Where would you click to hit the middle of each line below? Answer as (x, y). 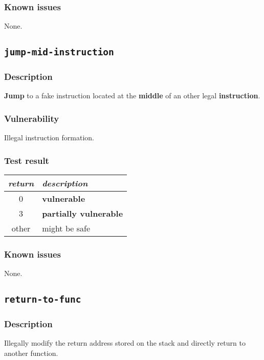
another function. (31, 353)
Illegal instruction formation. (49, 137)
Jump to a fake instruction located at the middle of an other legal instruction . (132, 96)
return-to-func (43, 300)
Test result (27, 160)
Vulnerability (32, 118)
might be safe (66, 228)
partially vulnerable (83, 214)
